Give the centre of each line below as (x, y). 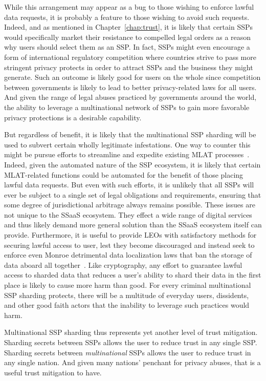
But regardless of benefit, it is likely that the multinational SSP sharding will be (130, 134)
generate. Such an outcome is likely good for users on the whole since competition (132, 77)
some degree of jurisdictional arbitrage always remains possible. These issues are (130, 205)
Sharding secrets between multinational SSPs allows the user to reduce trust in (128, 352)
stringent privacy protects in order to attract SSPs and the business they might (129, 67)
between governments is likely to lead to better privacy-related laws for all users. (130, 87)
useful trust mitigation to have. (53, 372)
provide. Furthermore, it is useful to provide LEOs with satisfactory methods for (130, 235)
